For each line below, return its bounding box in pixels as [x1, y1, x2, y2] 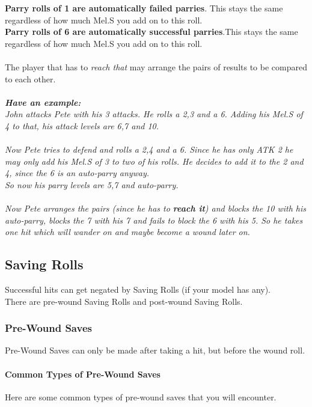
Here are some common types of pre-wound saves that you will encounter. [5, 390, 277, 403]
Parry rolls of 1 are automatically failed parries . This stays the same [5, 2, 283, 14]
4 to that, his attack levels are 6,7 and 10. [5, 119, 159, 132]
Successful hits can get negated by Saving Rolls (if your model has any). [5, 283, 271, 296]
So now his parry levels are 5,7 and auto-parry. [5, 178, 179, 191]
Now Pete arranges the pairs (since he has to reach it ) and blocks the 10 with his [5, 202, 307, 215]
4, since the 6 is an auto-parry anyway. [5, 167, 150, 179]
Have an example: [5, 96, 81, 108]
